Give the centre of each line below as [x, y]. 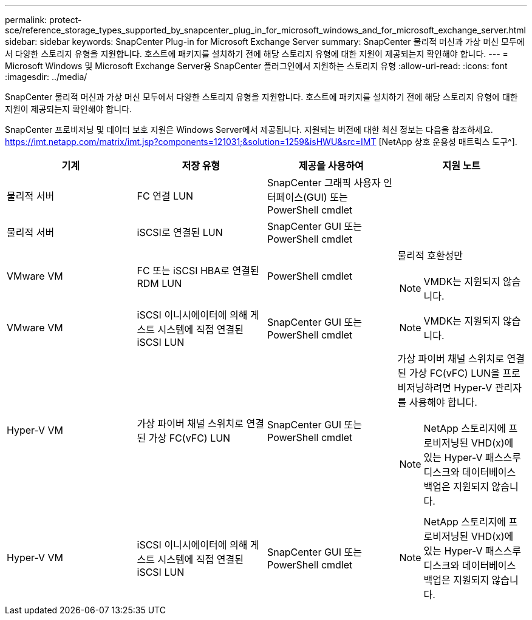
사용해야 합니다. [443, 402]
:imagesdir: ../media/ [46, 77]
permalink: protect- [43, 20]
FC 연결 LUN [165, 196]
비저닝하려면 [424, 388]
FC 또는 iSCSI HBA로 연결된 [198, 271]
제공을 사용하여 [331, 166]
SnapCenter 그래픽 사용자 [324, 183]
